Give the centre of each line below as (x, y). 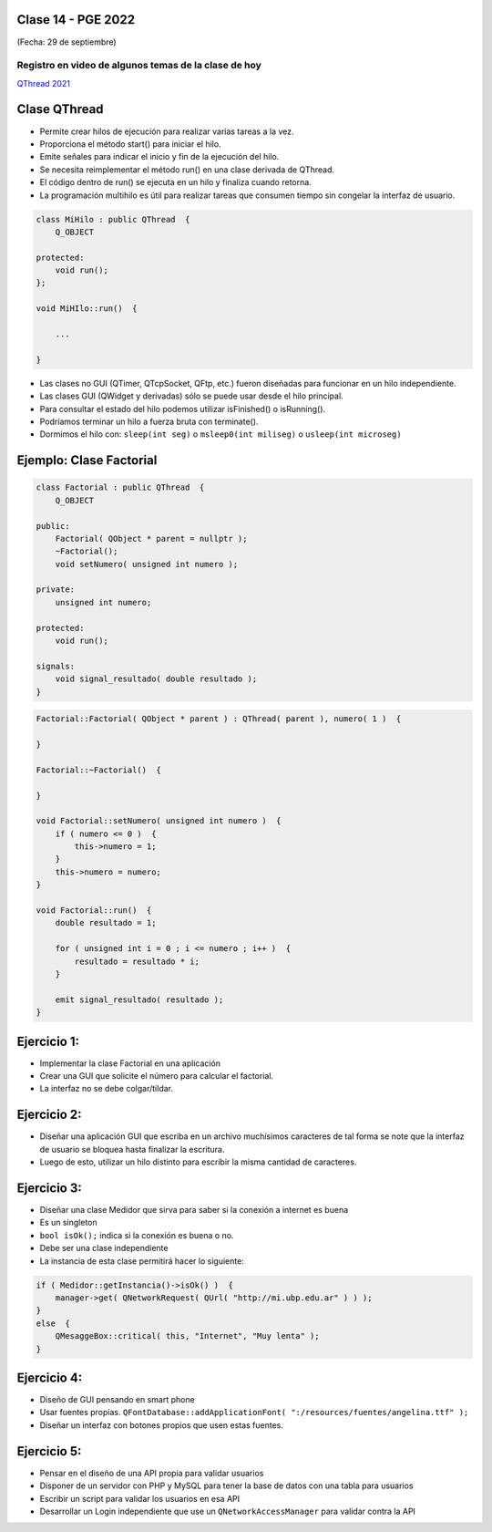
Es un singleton (68, 1223)
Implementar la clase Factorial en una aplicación (130, 1063)
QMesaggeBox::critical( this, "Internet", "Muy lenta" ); (187, 1336)
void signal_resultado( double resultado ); (156, 679)
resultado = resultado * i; (137, 961)
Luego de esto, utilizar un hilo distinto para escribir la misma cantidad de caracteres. (198, 1162)
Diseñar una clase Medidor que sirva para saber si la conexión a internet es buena (194, 1210)
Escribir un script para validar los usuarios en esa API (140, 1498)
